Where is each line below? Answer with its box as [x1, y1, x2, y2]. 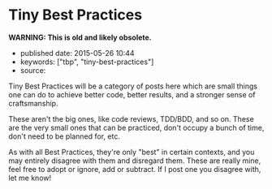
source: [19, 65, 46, 75]
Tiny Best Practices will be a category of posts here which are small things [8, 81, 258, 91]
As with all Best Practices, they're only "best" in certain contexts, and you [8, 147, 255, 157]
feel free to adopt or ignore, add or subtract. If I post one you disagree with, [8, 164, 261, 174]
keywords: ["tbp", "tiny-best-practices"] [19, 57, 154, 67]
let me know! [8, 173, 52, 183]
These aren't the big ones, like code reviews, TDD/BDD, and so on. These [8, 114, 254, 123]
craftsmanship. [8, 98, 58, 108]
